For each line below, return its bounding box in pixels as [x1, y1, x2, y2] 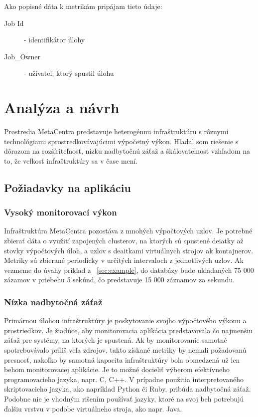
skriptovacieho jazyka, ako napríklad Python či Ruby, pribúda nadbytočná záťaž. [4, 384, 251, 394]
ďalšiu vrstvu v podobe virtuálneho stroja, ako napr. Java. [4, 403, 182, 414]
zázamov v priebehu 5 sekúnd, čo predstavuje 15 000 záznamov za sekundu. [4, 274, 235, 285]
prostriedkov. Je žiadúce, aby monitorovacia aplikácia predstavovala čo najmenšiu [4, 325, 253, 335]
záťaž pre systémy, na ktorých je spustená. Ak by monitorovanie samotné [4, 335, 227, 345]
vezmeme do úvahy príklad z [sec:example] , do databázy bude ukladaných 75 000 [4, 264, 254, 275]
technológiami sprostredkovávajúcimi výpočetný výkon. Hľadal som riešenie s [4, 136, 239, 146]
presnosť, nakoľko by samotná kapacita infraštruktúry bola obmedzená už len [4, 354, 240, 365]
